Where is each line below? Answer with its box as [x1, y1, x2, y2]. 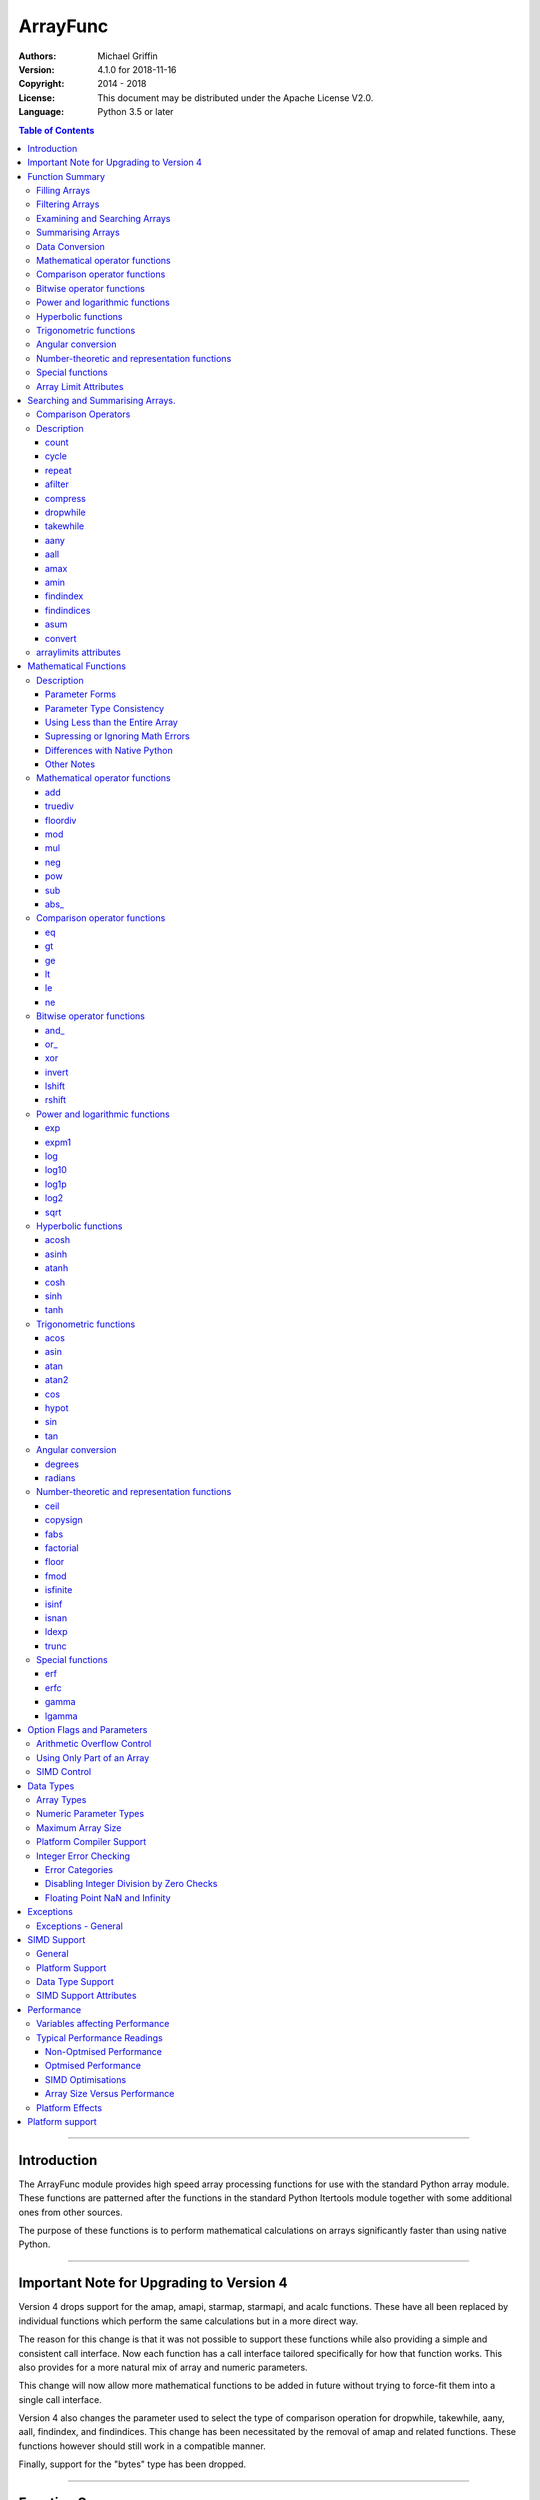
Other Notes [45, 758, 95, 770]
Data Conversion [36, 240, 105, 252]
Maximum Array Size [36, 1821, 122, 1834]
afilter [45, 478, 69, 490]
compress [45, 492, 87, 504]
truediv [45, 800, 75, 812]
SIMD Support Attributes [36, 1990, 137, 2002]
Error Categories [45, 1863, 114, 1875]
